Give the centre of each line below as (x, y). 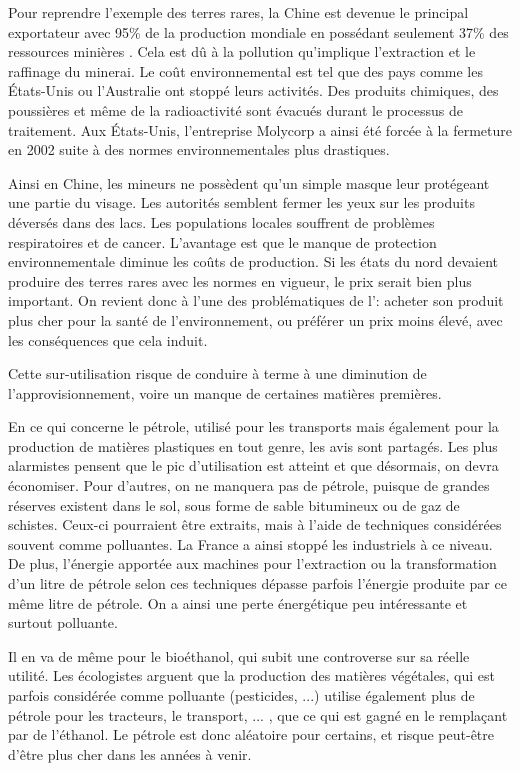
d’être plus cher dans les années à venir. (130, 753)
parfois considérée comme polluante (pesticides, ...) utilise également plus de (241, 695)
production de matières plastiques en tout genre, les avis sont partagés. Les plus (253, 445)
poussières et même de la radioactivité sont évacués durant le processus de (235, 109)
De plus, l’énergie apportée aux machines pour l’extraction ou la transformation (252, 563)
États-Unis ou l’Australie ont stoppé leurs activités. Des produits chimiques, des (253, 90)
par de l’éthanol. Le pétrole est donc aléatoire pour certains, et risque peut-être (251, 734)
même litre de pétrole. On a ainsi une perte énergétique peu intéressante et (238, 602)
